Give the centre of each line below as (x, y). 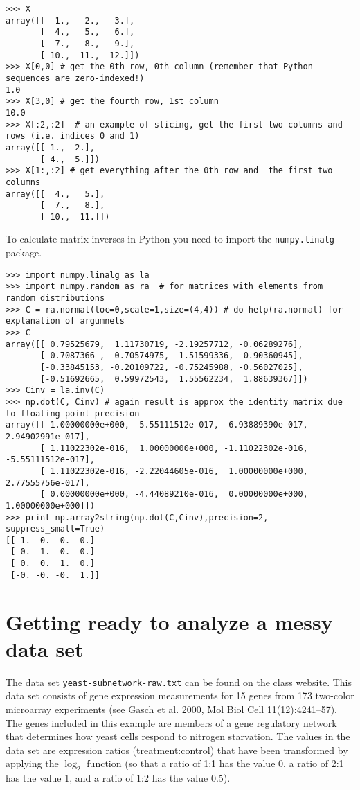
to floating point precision (73, 413)
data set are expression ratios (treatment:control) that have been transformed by (177, 749)
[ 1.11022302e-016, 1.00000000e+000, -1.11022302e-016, (174, 448)
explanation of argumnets (65, 321)
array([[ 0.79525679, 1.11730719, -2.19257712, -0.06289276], (154, 344)
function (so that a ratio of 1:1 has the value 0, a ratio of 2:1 (215, 763)
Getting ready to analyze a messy (169, 621)
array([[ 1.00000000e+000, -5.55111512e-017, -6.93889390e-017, (157, 425)
